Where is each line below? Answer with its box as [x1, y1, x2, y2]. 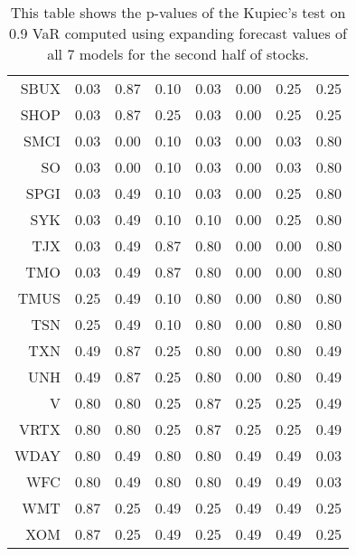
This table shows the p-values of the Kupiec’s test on [10, 2, 346, 23]
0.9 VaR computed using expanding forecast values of [9, 23, 347, 43]
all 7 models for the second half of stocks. [47, 43, 309, 64]
